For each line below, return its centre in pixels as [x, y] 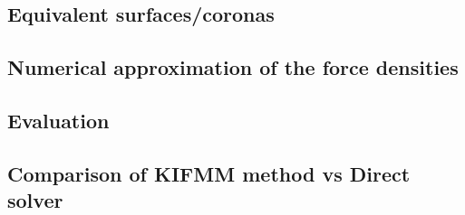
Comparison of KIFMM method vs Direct [209, 173]
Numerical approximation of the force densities [233, 67]
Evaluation [58, 120]
